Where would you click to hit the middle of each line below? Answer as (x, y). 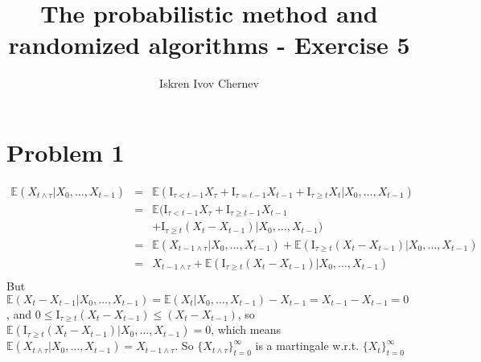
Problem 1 (66, 152)
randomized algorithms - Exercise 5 (209, 45)
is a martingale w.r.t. (307, 346)
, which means (246, 329)
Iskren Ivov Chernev (209, 83)
